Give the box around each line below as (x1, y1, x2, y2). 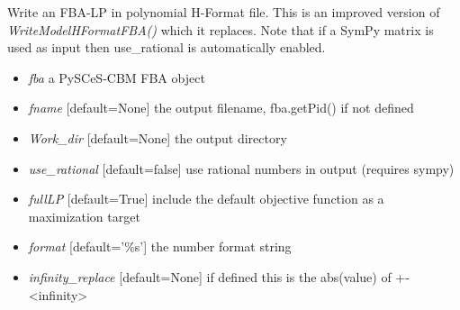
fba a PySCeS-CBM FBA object (28, 68, 205, 87)
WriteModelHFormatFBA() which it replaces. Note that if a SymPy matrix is (7, 20, 434, 39)
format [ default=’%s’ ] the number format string (28, 237, 292, 256)
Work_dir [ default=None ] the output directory (28, 128, 287, 147)
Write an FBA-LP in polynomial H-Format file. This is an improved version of (7, 3, 440, 21)
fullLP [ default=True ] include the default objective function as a (28, 189, 384, 208)
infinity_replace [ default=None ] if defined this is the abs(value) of (28, 267, 392, 286)
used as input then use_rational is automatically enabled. (7, 38, 326, 57)
